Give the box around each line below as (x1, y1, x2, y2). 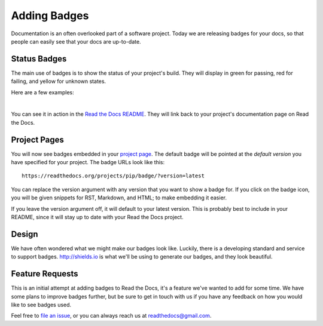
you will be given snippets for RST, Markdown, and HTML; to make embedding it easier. (11, 194, 227, 201)
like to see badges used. (11, 302, 72, 309)
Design (11, 229, 38, 239)
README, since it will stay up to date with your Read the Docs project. (11, 214, 184, 221)
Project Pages (11, 134, 64, 144)
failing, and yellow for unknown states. (11, 78, 106, 85)
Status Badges (11, 54, 67, 64)
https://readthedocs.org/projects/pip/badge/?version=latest (22, 173, 205, 179)
